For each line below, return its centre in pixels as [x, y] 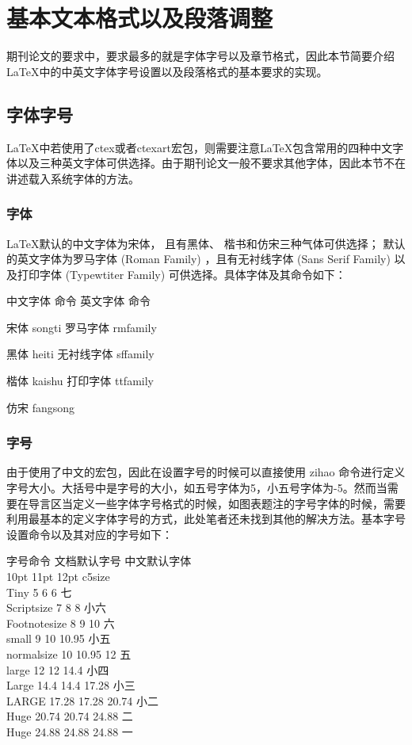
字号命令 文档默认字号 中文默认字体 [99, 561]
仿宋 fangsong [41, 407]
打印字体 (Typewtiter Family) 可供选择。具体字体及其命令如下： [181, 274]
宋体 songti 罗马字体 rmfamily [82, 327]
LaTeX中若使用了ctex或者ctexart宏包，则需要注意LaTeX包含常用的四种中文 [200, 147]
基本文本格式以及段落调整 [140, 18]
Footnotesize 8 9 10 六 [61, 623]
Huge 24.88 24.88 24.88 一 [70, 731]
